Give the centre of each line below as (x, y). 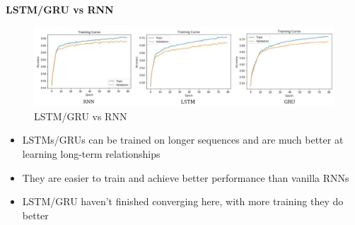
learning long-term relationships (91, 154)
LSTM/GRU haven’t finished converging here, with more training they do (183, 201)
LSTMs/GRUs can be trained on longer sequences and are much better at (183, 140)
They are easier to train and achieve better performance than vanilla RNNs (186, 177)
